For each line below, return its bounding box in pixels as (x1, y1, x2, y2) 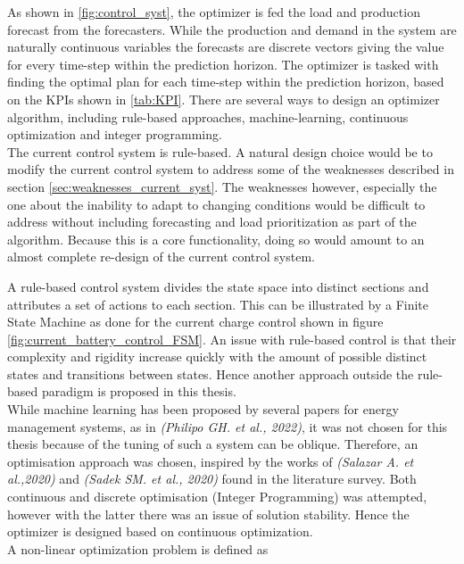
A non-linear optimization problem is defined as (7, 539, 269, 558)
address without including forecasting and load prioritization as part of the (7, 212, 417, 231)
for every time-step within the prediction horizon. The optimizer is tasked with (7, 54, 439, 73)
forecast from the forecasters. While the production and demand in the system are (7, 20, 457, 38)
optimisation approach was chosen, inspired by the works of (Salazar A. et (7, 452, 414, 470)
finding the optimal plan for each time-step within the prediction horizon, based (7, 72, 444, 91)
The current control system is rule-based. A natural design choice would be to (7, 142, 433, 161)
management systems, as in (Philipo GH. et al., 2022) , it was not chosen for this (7, 417, 448, 435)
